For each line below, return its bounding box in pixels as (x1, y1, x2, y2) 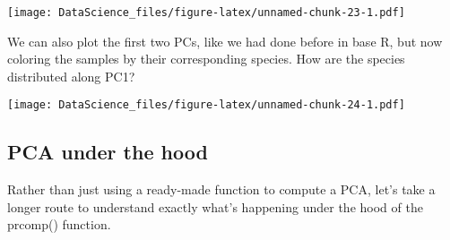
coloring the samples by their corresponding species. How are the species (7, 49, 405, 68)
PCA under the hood (7, 138, 208, 166)
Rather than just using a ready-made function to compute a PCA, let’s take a (7, 180, 436, 199)
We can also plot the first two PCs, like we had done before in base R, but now (7, 31, 443, 50)
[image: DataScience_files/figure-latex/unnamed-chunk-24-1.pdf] (7, 99, 405, 112)
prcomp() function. (7, 215, 111, 234)
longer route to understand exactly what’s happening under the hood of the (7, 197, 423, 216)
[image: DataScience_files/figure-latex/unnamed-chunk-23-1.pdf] (7, 6, 405, 19)
